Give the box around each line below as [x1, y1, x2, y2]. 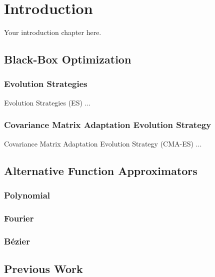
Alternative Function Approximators [4, 162, 197, 178]
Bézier [4, 234, 30, 247]
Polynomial [4, 188, 50, 201]
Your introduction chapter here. [4, 27, 101, 37]
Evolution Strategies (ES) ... [4, 97, 91, 107]
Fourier [4, 211, 34, 224]
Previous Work [4, 260, 83, 276]
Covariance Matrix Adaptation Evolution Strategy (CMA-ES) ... [4, 138, 202, 148]
